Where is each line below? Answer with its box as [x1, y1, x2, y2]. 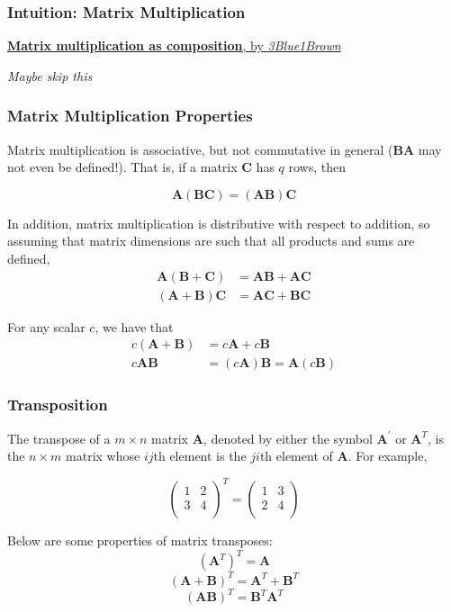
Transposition [7, 393, 108, 416]
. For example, [347, 446, 428, 465]
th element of [259, 446, 333, 465]
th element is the [153, 446, 247, 465]
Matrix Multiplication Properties [7, 104, 253, 127]
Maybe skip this [7, 66, 93, 85]
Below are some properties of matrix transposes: [7, 531, 273, 550]
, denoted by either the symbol [203, 428, 373, 447]
